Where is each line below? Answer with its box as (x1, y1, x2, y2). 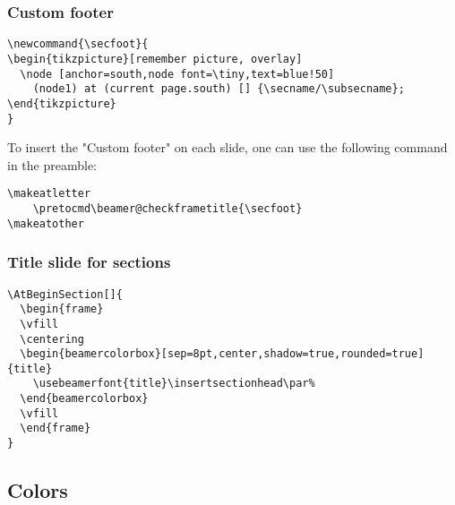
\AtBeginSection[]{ (7, 287, 123, 301)
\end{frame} (20, 422, 91, 435)
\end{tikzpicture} (7, 97, 116, 110)
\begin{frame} (20, 303, 104, 316)
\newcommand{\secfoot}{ (7, 38, 149, 51)
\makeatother (7, 217, 84, 230)
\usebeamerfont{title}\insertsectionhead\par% (32, 377, 315, 390)
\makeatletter (7, 187, 91, 201)
